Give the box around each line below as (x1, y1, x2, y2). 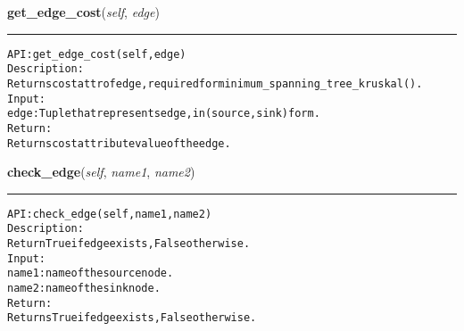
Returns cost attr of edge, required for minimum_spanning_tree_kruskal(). (7, 77, 423, 90)
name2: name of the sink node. (7, 282, 161, 295)
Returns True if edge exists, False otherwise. (7, 311, 257, 325)
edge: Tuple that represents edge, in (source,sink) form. (7, 107, 320, 120)
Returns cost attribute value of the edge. (7, 137, 231, 150)
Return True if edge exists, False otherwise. (7, 237, 251, 251)
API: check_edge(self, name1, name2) (7, 207, 212, 220)
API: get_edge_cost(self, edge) (7, 47, 186, 61)
